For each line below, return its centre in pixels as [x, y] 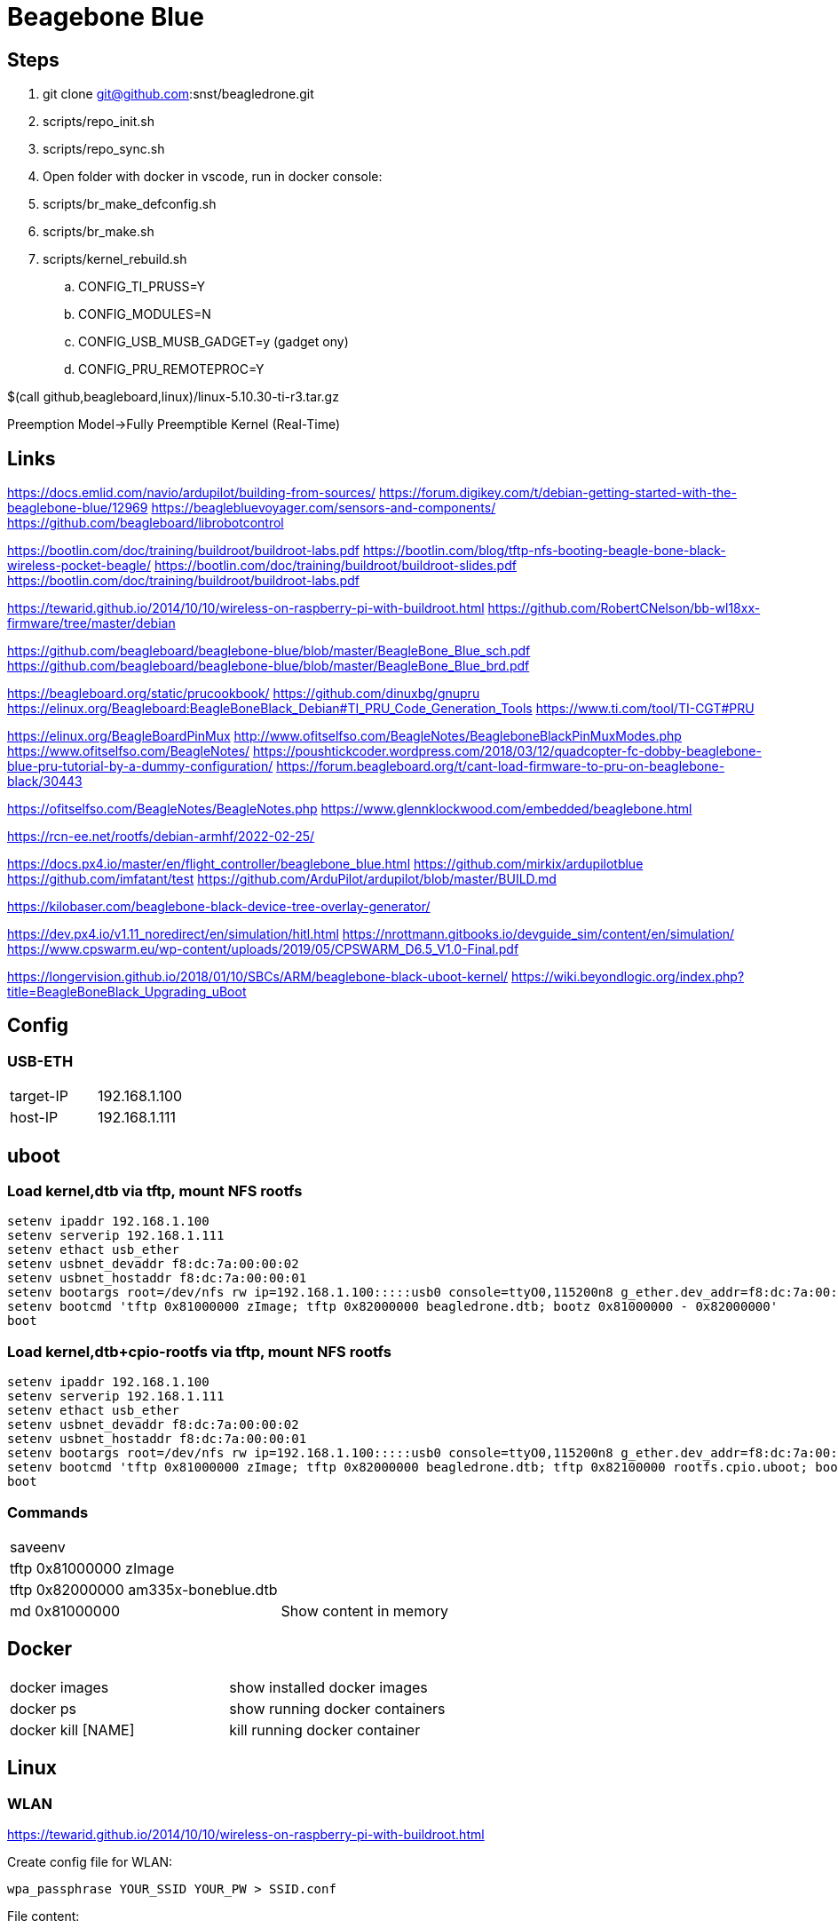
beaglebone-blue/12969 [78, 508]
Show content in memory [365, 1611]
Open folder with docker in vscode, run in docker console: [213, 177]
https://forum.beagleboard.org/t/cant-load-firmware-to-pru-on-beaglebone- [501, 766]
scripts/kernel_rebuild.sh [115, 259]
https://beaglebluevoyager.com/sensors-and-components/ [324, 508]
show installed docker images [328, 1687]
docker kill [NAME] [72, 1730]
